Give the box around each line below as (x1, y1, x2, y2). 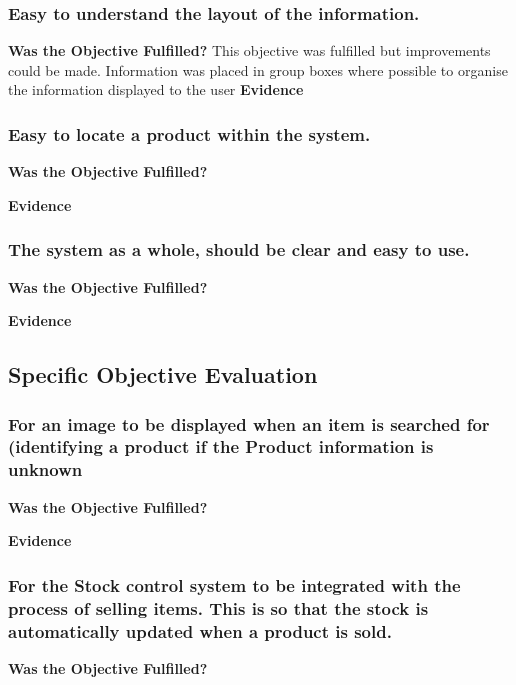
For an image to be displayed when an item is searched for (8, 411, 490, 436)
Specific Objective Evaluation (8, 359, 318, 390)
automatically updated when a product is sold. (8, 618, 392, 643)
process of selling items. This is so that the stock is (8, 595, 429, 620)
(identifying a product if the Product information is (8, 434, 434, 459)
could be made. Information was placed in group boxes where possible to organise (8, 59, 508, 80)
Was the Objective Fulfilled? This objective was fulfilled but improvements (8, 40, 491, 61)
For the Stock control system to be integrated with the (8, 572, 461, 597)
